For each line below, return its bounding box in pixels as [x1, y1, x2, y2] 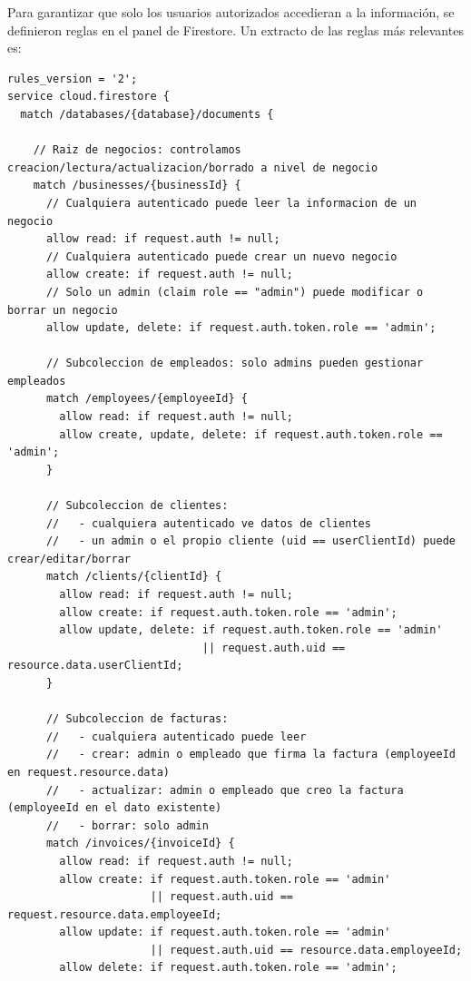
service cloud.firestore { [7, 90, 170, 103]
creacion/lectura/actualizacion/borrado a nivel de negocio [7, 161, 378, 174]
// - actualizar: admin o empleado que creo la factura [45, 783, 404, 797]
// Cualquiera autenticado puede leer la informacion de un [45, 196, 417, 210]
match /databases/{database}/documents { [20, 107, 274, 121]
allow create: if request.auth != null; [45, 268, 293, 281]
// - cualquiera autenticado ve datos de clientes [45, 516, 371, 530]
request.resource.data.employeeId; [7, 907, 222, 921]
